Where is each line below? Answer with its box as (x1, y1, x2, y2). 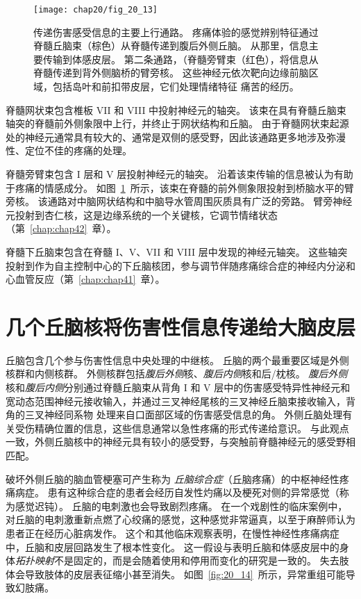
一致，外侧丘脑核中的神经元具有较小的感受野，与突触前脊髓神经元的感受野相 (6, 434, 355, 449)
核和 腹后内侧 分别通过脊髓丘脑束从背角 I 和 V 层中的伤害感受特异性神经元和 (6, 380, 351, 395)
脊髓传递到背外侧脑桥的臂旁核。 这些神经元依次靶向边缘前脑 (33, 65, 309, 80)
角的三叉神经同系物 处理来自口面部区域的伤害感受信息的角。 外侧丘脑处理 (6, 407, 343, 422)
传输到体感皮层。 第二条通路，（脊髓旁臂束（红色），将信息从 (42, 51, 319, 66)
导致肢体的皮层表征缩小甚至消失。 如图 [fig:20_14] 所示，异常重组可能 (24, 566, 346, 581)
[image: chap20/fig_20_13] (33, 5, 158, 15)
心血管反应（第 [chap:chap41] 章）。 (6, 272, 165, 286)
